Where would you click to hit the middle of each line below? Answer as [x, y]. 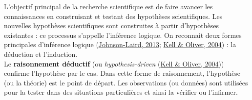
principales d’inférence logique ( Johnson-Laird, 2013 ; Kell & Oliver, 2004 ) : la [120, 44]
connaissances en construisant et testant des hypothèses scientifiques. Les [113, 16]
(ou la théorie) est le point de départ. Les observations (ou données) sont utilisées [126, 82]
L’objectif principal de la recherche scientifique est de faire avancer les [108, 6]
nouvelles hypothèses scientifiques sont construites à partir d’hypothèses [111, 25]
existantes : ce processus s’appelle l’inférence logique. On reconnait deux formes [123, 35]
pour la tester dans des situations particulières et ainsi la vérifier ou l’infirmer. [121, 92]
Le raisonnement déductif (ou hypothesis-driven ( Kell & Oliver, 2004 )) [114, 63]
